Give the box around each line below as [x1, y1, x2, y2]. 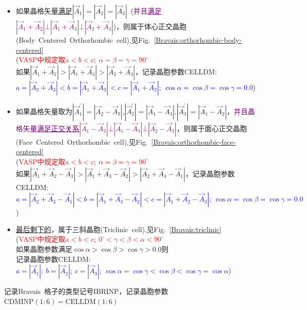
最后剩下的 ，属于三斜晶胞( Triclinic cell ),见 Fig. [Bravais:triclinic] [16, 224, 222, 234]
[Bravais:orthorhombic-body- [154, 35, 242, 45]
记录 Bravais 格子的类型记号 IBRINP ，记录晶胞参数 [4, 286, 168, 296]
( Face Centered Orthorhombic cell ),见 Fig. [16, 136, 148, 147]
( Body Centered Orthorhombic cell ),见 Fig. [16, 35, 151, 45]
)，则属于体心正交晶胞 [113, 21, 186, 31]
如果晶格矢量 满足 [16, 6, 72, 16]
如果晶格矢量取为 [16, 106, 72, 116]
